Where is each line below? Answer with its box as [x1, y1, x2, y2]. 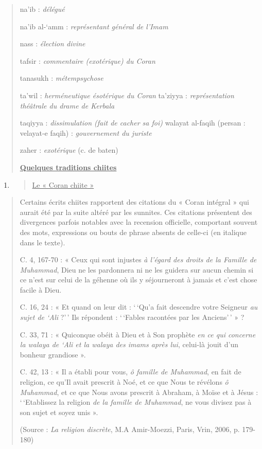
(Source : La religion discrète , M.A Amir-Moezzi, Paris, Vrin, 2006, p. [20, 424, 240, 435]
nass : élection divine [20, 38, 85, 49]
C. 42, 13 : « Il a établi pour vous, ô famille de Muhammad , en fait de [20, 366, 241, 377]
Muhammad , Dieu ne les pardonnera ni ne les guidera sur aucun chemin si [20, 264, 254, 275]
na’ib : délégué [20, 4, 65, 14]
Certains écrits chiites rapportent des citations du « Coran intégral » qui [20, 196, 249, 207]
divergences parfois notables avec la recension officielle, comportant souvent [20, 217, 258, 227]
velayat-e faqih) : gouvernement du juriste [20, 127, 152, 138]
